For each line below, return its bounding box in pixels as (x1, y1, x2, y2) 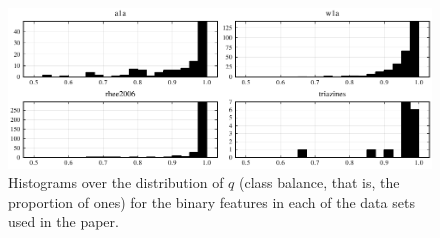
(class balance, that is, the (239, 172, 400, 193)
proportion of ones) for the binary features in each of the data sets (8, 191, 415, 212)
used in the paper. (8, 211, 119, 232)
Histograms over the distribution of (8, 172, 224, 193)
